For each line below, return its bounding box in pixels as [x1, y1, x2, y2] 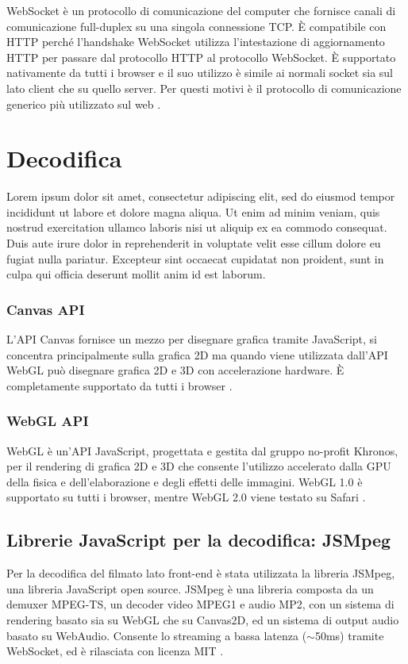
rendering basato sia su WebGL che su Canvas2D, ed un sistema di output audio [6, 612, 399, 628]
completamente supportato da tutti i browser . [6, 377, 233, 393]
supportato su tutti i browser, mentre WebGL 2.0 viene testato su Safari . [6, 489, 366, 505]
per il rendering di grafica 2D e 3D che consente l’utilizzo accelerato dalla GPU [6, 458, 391, 474]
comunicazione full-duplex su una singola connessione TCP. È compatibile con [6, 17, 387, 34]
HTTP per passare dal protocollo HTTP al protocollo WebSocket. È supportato [6, 48, 396, 65]
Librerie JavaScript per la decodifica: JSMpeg [6, 528, 391, 552]
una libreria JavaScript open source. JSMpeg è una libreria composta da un [6, 580, 374, 597]
